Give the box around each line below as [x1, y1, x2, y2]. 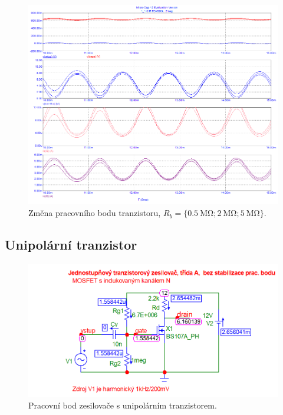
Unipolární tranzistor [5, 235, 137, 254]
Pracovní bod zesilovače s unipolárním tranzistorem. [28, 399, 217, 411]
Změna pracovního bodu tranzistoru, [28, 207, 161, 219]
